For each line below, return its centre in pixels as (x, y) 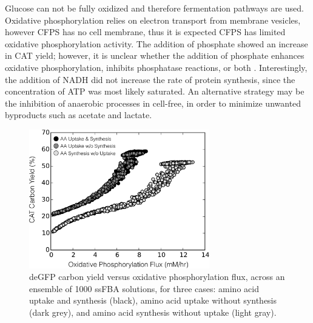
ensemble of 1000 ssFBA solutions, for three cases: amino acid (144, 288)
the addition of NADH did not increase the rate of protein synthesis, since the (150, 79)
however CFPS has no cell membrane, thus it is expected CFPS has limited (145, 32)
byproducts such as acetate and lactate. (79, 115)
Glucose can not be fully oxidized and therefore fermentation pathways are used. (154, 8)
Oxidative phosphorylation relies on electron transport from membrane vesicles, (153, 20)
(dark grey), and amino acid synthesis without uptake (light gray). (153, 312)
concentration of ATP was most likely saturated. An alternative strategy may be (155, 91)
